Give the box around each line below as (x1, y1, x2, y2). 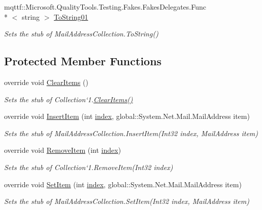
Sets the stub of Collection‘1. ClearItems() (4, 94, 133, 104)
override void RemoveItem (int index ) (4, 145, 121, 155)
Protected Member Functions (4, 53, 162, 69)
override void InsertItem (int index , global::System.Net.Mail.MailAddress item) (4, 111, 250, 121)
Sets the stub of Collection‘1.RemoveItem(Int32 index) (4, 161, 173, 172)
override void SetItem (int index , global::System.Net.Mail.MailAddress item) (4, 179, 242, 189)
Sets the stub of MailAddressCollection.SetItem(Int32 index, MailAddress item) (4, 196, 249, 206)
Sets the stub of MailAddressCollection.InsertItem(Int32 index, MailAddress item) (4, 128, 258, 138)
